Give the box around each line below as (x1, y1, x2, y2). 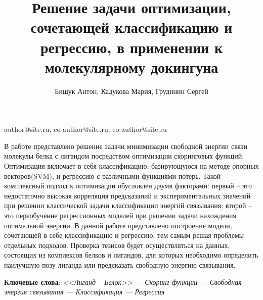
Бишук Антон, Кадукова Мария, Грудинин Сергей (55, 85, 208, 96)
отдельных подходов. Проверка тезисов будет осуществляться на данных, (4, 239, 230, 250)
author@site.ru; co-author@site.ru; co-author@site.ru (4, 124, 167, 134)
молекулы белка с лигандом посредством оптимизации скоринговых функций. (4, 151, 244, 161)
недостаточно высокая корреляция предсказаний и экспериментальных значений (4, 190, 251, 201)
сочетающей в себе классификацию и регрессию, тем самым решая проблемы (4, 230, 244, 240)
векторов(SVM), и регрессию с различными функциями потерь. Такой (4, 170, 221, 181)
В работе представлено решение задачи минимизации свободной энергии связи (4, 140, 248, 151)
